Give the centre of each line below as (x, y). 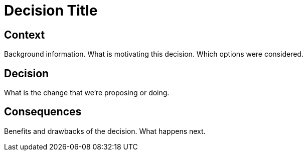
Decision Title (51, 11)
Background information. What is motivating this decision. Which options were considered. (154, 54)
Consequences (43, 112)
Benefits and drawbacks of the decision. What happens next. (105, 131)
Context (25, 35)
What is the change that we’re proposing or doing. (87, 93)
